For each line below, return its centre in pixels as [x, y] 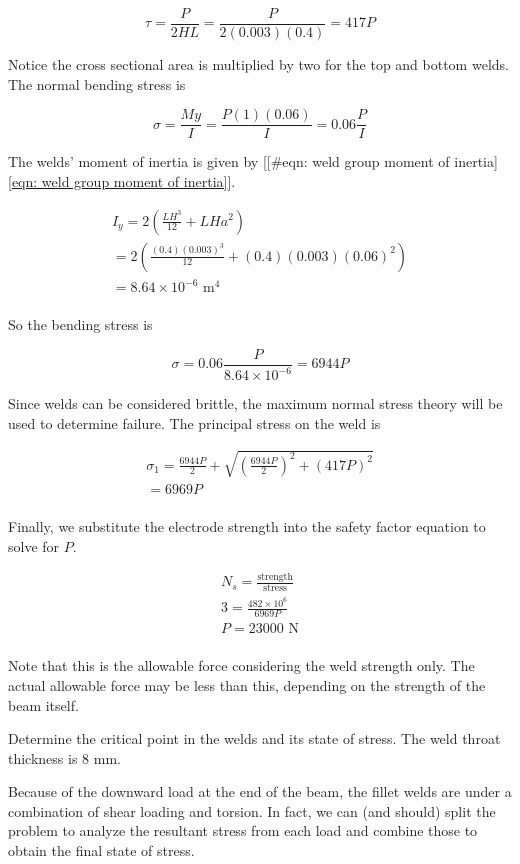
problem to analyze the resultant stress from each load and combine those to [243, 830]
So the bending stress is [80, 324]
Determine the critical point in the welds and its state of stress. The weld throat [254, 738]
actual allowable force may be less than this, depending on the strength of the [247, 684]
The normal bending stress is [97, 83]
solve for [34, 545]
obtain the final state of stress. [101, 850]
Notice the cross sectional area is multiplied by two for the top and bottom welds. [258, 64]
